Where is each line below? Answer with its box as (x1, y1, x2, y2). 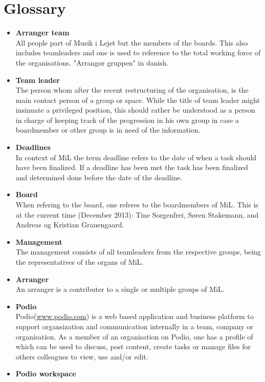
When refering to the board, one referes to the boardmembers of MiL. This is (15, 199, 258, 210)
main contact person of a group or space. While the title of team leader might (15, 94, 260, 105)
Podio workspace (15, 368, 76, 379)
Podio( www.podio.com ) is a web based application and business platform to (15, 311, 254, 322)
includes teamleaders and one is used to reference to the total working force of (15, 47, 261, 58)
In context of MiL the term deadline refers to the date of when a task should (15, 152, 257, 162)
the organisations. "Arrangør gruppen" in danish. (15, 57, 169, 68)
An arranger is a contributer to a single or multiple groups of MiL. (15, 284, 225, 294)
